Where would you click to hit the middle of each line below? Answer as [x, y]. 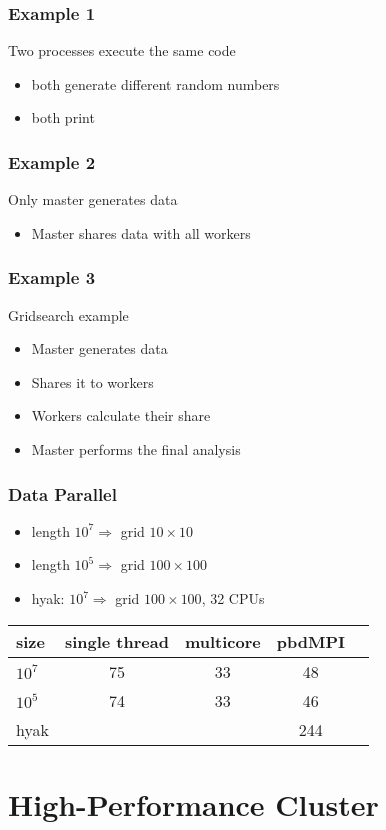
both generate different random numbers [155, 83]
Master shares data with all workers [141, 232]
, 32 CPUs [233, 598]
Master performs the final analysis [136, 449]
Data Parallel [62, 493]
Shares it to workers [92, 381]
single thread [116, 641]
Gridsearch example [68, 314]
